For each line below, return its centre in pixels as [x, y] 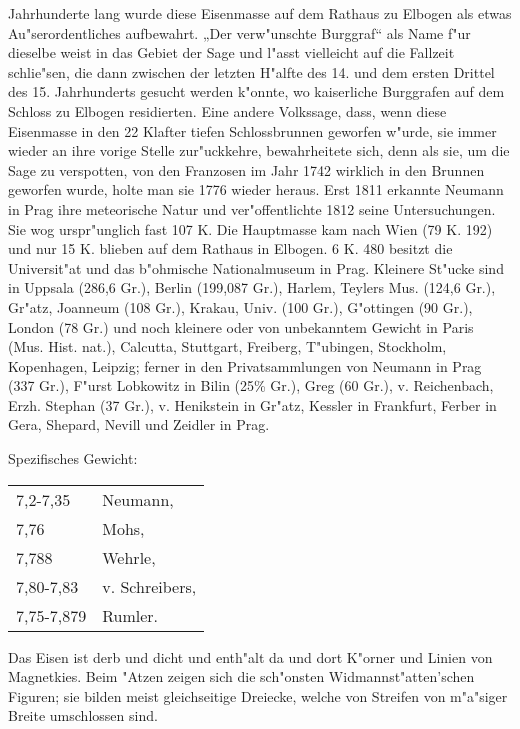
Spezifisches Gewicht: [73, 458]
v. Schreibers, [149, 586]
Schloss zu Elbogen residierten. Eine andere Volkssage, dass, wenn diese [227, 110]
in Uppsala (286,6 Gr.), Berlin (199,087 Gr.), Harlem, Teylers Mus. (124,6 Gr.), [252, 287]
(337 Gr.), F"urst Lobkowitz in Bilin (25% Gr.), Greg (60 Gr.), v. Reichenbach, [251, 385]
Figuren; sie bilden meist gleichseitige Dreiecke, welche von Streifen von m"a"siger [258, 695]
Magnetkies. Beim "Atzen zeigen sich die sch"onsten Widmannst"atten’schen [241, 676]
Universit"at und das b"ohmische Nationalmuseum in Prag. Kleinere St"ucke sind [256, 267]
